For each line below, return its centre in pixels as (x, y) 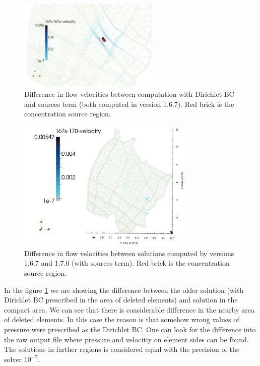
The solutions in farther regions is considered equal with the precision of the (122, 349)
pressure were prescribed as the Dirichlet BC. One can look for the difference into (130, 329)
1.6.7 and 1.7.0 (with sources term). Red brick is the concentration (127, 263)
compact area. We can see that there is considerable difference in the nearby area (129, 309)
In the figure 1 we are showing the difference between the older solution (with (124, 290)
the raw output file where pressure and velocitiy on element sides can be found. (126, 339)
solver (13, 359)
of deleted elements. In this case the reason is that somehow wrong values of (122, 319)
